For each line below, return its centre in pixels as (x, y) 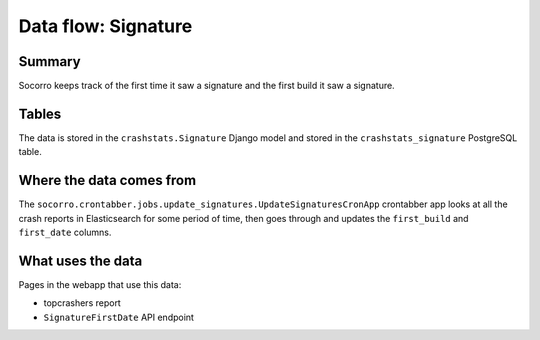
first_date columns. (65, 232)
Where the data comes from (107, 180)
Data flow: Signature (105, 26)
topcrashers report (82, 303)
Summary (49, 61)
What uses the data (80, 260)
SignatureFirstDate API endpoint (119, 317)
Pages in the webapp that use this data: (100, 284)
